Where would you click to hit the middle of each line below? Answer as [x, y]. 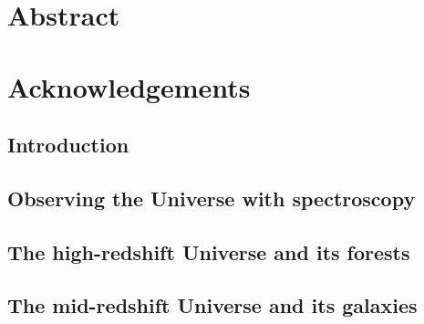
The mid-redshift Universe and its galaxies [212, 305]
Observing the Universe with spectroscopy [212, 198]
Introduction [68, 145]
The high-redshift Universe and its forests [209, 251]
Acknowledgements [129, 86]
